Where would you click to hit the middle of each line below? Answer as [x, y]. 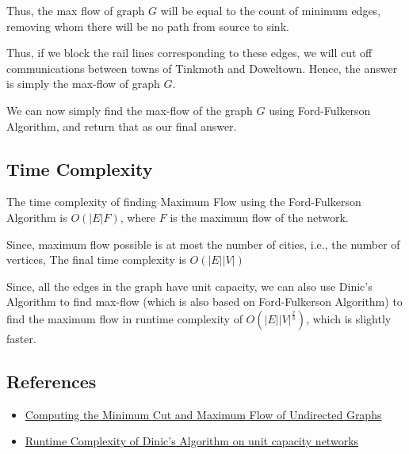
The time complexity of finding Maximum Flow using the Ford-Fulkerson [184, 202]
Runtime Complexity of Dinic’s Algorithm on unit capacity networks [192, 441]
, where [138, 217]
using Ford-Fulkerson [320, 110]
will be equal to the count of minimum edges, [271, 10]
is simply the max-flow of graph [83, 84]
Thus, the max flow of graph [76, 10]
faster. [21, 338]
